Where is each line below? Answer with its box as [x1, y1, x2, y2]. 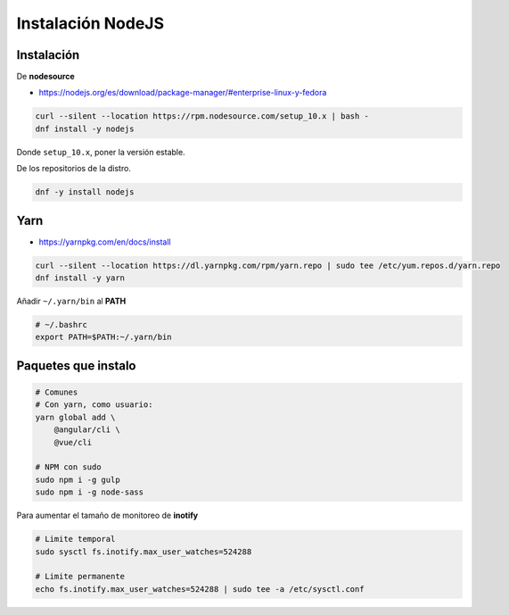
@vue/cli [53, 437, 93, 447]
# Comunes [35, 387, 78, 397]
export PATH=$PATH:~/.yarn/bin [35, 332, 173, 343]
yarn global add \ [35, 411, 116, 422]
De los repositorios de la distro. [16, 163, 131, 174]
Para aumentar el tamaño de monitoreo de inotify [16, 510, 199, 521]
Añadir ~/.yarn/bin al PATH [16, 295, 127, 307]
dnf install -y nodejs [35, 123, 135, 134]
